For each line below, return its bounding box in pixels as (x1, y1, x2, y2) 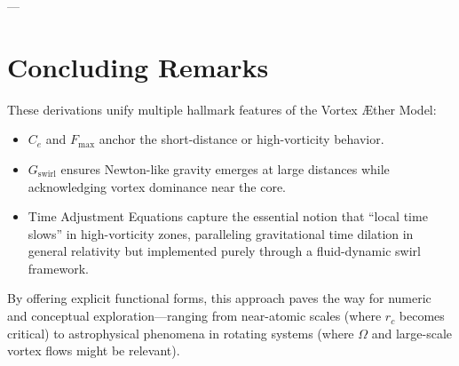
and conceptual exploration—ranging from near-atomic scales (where (7, 306, 382, 325)
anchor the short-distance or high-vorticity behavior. (99, 130, 384, 148)
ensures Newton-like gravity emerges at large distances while (60, 159, 390, 178)
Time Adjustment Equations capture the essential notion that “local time (28, 207, 428, 226)
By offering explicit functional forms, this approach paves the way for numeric (7, 289, 431, 307)
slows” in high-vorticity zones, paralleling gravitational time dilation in (28, 224, 414, 243)
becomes (399, 306, 445, 325)
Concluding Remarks (7, 48, 269, 84)
